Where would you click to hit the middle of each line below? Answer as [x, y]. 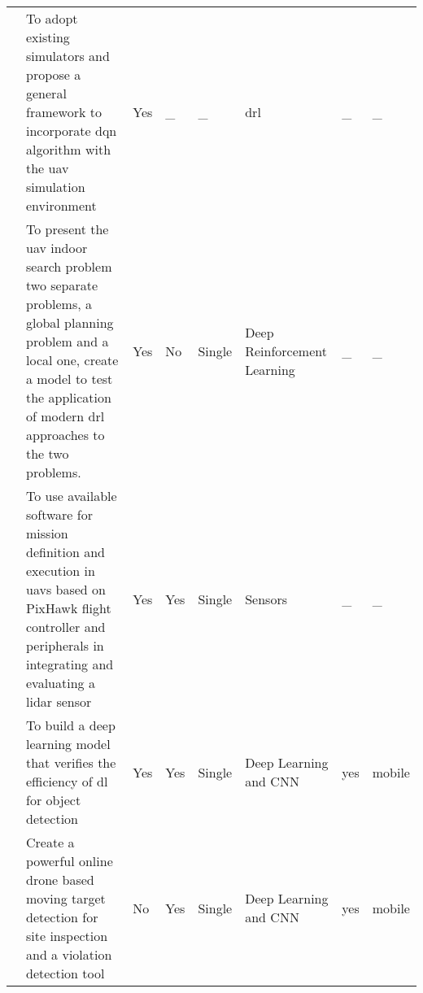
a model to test [70, 379]
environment [61, 205]
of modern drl [65, 416]
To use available [72, 496]
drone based [60, 880]
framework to [64, 112]
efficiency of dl [67, 781]
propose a [54, 74]
